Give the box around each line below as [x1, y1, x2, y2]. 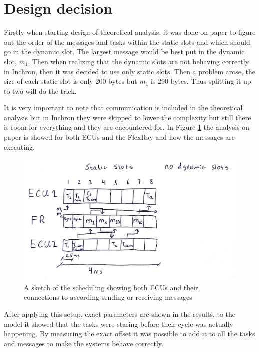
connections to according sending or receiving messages [24, 292, 192, 302]
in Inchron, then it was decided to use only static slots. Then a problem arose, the [4, 66, 255, 76]
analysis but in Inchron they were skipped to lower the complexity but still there [4, 112, 251, 122]
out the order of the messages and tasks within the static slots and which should [4, 36, 250, 47]
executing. [4, 141, 35, 152]
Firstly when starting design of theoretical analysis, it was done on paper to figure [4, 27, 256, 37]
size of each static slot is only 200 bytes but [4, 76, 137, 86]
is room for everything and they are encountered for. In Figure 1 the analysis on [4, 122, 250, 132]
